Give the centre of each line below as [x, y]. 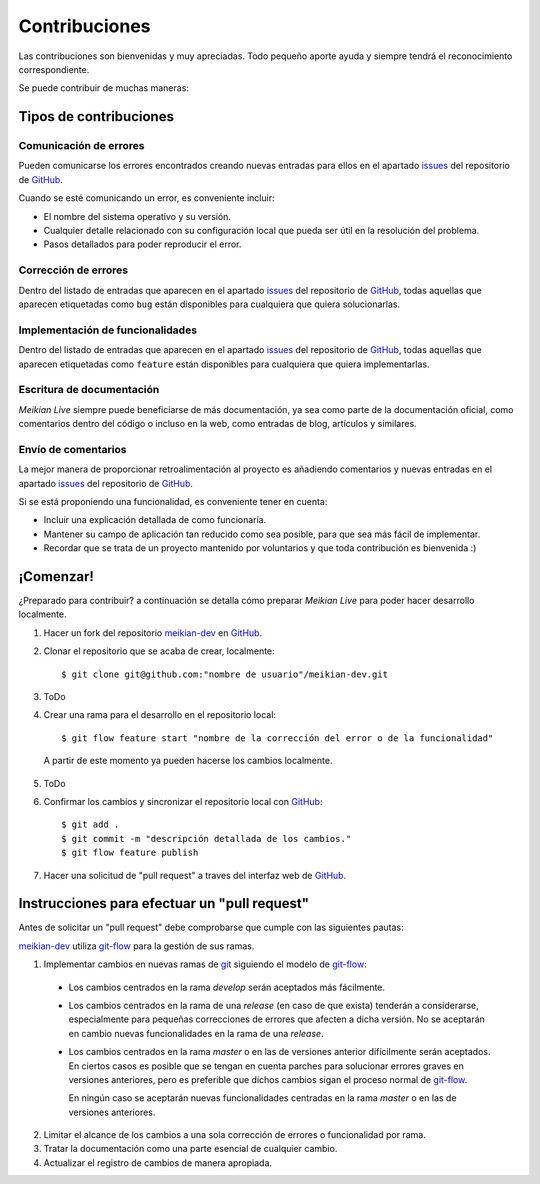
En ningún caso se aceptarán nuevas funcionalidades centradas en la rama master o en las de [262, 1098]
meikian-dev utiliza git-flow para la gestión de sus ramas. [136, 946]
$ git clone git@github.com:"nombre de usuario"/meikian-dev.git [225, 674]
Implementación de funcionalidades [108, 330]
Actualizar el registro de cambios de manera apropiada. [158, 1162]
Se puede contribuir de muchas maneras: [104, 88]
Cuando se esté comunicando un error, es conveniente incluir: [146, 198]
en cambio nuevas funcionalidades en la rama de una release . [196, 1033]
